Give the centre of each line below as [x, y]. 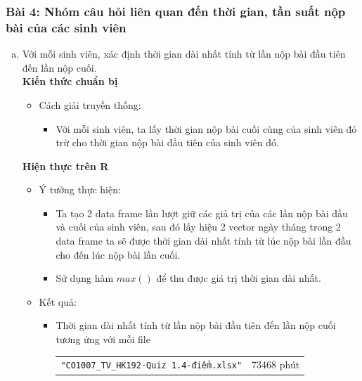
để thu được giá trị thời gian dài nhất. [239, 278]
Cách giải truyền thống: [90, 104]
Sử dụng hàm [85, 278]
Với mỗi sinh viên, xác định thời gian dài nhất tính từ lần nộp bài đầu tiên [184, 54]
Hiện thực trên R [65, 166]
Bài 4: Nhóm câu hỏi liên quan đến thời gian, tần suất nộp [176, 11]
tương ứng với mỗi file [103, 339]
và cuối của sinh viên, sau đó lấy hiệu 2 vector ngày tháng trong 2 [198, 227]
